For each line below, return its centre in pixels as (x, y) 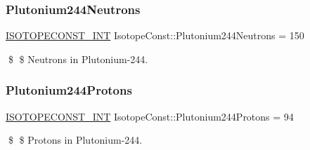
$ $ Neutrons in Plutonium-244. (78, 59)
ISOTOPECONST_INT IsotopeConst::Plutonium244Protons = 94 (150, 116)
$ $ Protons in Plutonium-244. (75, 140)
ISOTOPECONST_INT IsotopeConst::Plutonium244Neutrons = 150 (155, 35)
